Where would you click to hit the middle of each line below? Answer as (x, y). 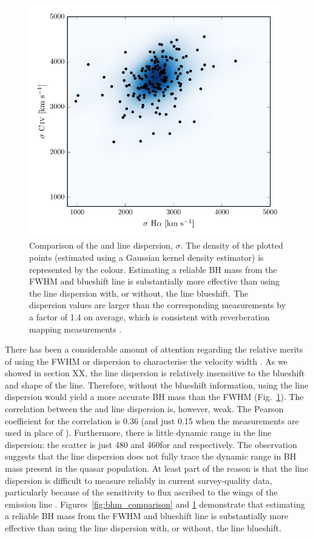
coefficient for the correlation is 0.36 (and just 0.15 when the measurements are (152, 420)
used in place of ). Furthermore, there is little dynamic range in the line (138, 433)
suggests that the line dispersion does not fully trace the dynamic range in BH (151, 456)
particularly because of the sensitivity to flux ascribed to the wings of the (141, 492)
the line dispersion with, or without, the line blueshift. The (139, 293)
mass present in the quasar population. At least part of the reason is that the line (157, 468)
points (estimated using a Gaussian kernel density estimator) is (146, 257)
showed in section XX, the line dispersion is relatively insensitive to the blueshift (155, 373)
